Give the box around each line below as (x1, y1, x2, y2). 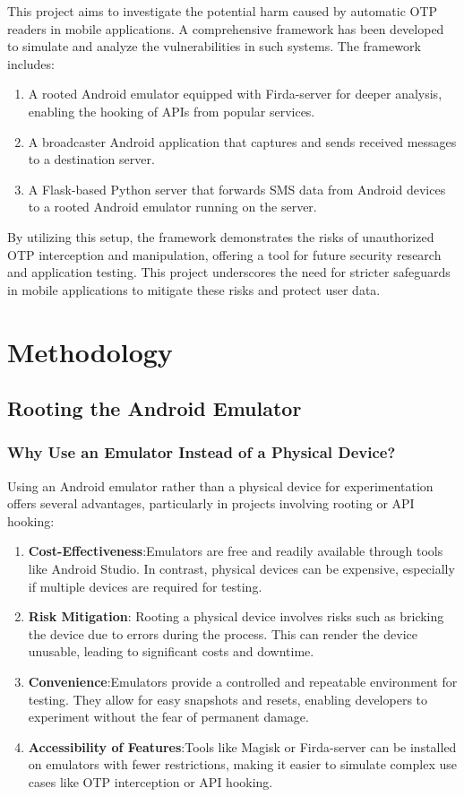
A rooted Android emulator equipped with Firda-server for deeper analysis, (28, 84, 443, 103)
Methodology (7, 333, 173, 369)
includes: (7, 54, 55, 73)
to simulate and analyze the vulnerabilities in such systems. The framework (7, 37, 421, 56)
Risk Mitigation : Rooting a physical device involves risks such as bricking (28, 607, 444, 626)
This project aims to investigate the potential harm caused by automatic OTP (7, 2, 438, 20)
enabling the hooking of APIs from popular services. (28, 101, 315, 120)
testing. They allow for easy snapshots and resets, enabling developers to (28, 689, 428, 708)
